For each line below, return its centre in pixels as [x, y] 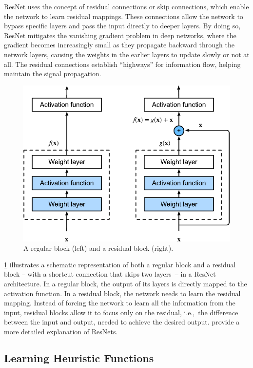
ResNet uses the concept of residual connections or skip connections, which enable [126, 6]
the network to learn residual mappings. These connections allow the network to [124, 16]
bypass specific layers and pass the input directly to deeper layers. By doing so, [122, 26]
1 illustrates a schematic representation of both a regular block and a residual [120, 264]
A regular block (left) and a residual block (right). [98, 248]
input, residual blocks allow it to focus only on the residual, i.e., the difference [121, 312]
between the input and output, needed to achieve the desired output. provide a [122, 322]
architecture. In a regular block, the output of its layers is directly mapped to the [126, 283]
